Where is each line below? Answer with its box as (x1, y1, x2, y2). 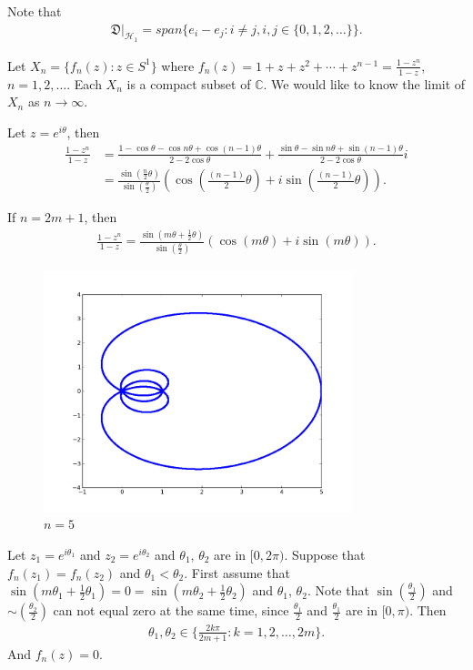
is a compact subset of (126, 74, 251, 93)
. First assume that (184, 563, 290, 582)
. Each (66, 74, 102, 93)
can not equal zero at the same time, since (53, 601, 289, 620)
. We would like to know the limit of (263, 74, 466, 93)
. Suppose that (284, 544, 366, 563)
